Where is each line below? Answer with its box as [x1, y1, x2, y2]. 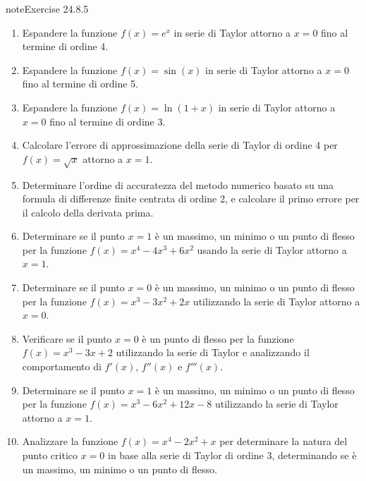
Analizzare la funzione [22, 434, 118, 449]
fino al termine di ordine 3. [49, 114, 166, 128]
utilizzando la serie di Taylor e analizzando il [116, 345, 310, 360]
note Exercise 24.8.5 [6, 1, 89, 16]
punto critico [22, 448, 78, 463]
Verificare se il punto [22, 331, 112, 346]
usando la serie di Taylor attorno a [197, 242, 347, 257]
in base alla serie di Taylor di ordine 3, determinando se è [108, 448, 357, 463]
